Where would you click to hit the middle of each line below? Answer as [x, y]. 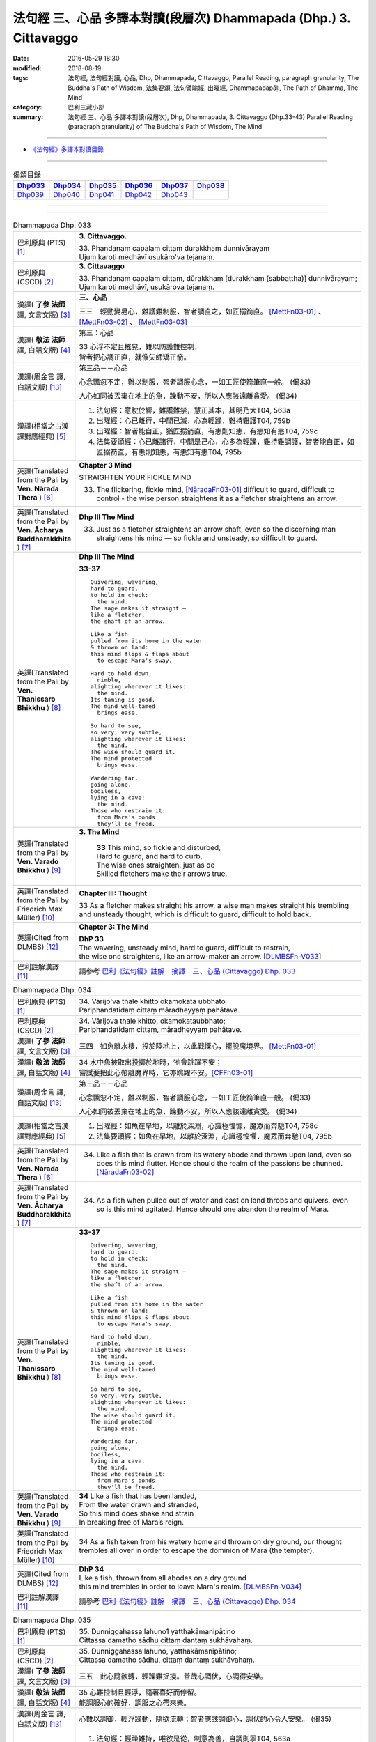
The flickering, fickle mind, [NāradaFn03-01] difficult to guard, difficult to [216, 489]
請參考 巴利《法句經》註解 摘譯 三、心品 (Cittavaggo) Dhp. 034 [187, 1601]
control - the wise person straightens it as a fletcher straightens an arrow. [217, 498]
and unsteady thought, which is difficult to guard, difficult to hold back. [195, 914]
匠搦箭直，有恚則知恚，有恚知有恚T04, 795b [169, 452]
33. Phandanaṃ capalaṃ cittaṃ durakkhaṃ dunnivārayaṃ [174, 248]
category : [28, 107]
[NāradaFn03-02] [125, 1172]
